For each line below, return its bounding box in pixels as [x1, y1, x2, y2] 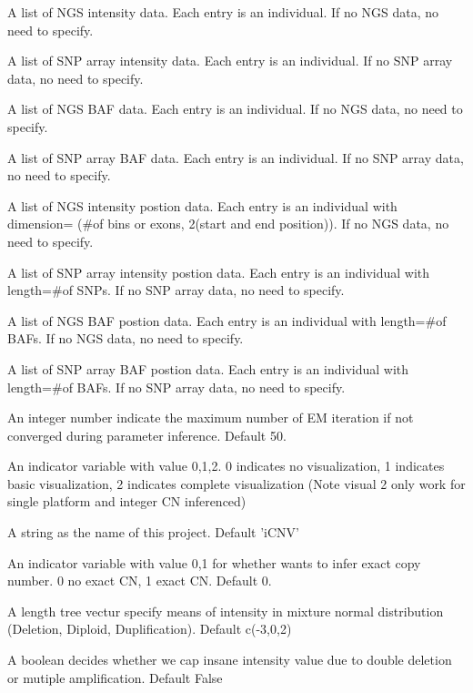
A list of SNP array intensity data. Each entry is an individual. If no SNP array [7, 51, 453, 70]
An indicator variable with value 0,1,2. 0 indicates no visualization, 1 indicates [7, 456, 445, 475]
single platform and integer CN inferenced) [7, 492, 247, 511]
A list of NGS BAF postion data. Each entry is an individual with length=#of [7, 311, 447, 330]
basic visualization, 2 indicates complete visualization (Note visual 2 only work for [7, 474, 466, 493]
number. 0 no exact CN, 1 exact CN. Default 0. [7, 571, 272, 590]
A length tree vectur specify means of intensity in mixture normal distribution [7, 601, 444, 620]
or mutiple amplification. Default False [7, 668, 223, 687]
